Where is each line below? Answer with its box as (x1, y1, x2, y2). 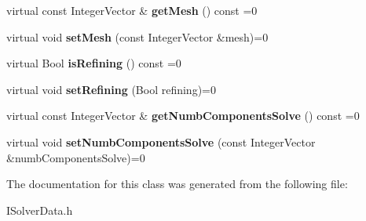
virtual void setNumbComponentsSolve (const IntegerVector (6, 133, 316, 150)
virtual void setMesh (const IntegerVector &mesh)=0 (6, 28, 269, 45)
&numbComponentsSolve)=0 (6, 149, 145, 165)
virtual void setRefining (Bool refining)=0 (6, 81, 216, 97)
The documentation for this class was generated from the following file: (6, 176, 348, 192)
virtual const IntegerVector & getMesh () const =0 (6, 2, 258, 18)
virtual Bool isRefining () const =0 (6, 55, 181, 71)
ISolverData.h (6, 201, 73, 218)
